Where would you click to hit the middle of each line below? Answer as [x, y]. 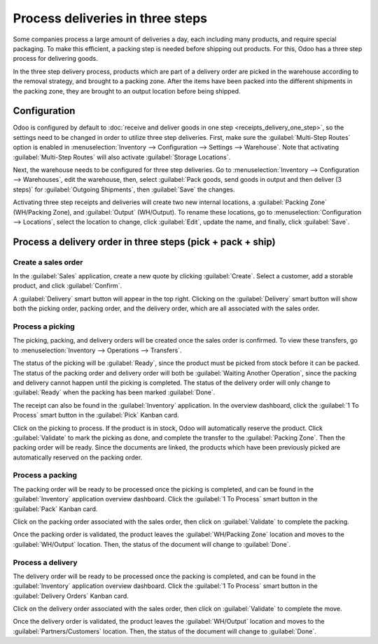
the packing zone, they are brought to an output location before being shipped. [127, 91]
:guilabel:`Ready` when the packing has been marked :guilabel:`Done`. [114, 392]
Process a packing [45, 475]
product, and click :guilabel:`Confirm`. [68, 286]
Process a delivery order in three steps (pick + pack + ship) [144, 242]
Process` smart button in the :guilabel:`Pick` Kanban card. [96, 415]
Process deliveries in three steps [110, 18]
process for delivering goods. [55, 59]
